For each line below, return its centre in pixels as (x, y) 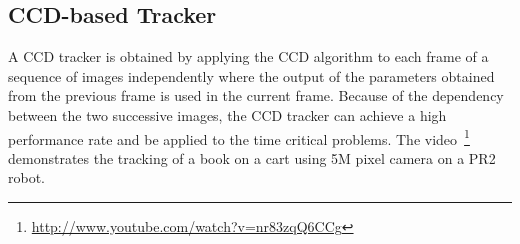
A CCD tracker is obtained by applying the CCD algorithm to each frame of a (248, 56)
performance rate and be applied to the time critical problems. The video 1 (239, 137)
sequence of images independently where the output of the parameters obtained (251, 75)
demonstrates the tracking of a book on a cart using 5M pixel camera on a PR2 (252, 157)
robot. (27, 177)
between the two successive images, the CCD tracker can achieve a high (227, 114)
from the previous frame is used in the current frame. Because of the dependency (256, 95)
